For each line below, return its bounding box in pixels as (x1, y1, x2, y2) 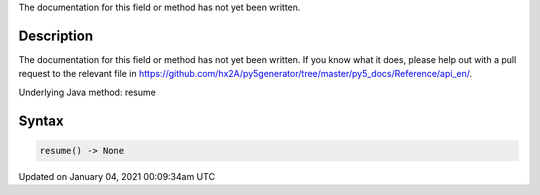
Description (18, 27, 94, 44)
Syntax (18, 112, 64, 129)
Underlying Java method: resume (18, 86, 157, 98)
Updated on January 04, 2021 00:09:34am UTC (18, 170, 215, 182)
